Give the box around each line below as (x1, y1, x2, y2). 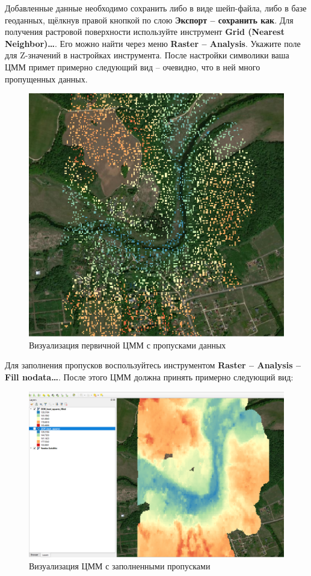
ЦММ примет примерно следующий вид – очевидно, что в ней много (5, 60, 260, 73)
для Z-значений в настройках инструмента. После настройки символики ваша (5, 49, 289, 61)
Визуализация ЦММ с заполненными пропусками (29, 559, 211, 572)
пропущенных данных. (5, 72, 88, 85)
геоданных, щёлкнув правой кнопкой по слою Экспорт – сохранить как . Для (5, 13, 294, 26)
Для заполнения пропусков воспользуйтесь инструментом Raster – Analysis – (5, 359, 301, 371)
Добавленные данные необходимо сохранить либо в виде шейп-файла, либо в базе (5, 2, 307, 14)
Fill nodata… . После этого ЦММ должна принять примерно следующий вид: (5, 371, 294, 383)
